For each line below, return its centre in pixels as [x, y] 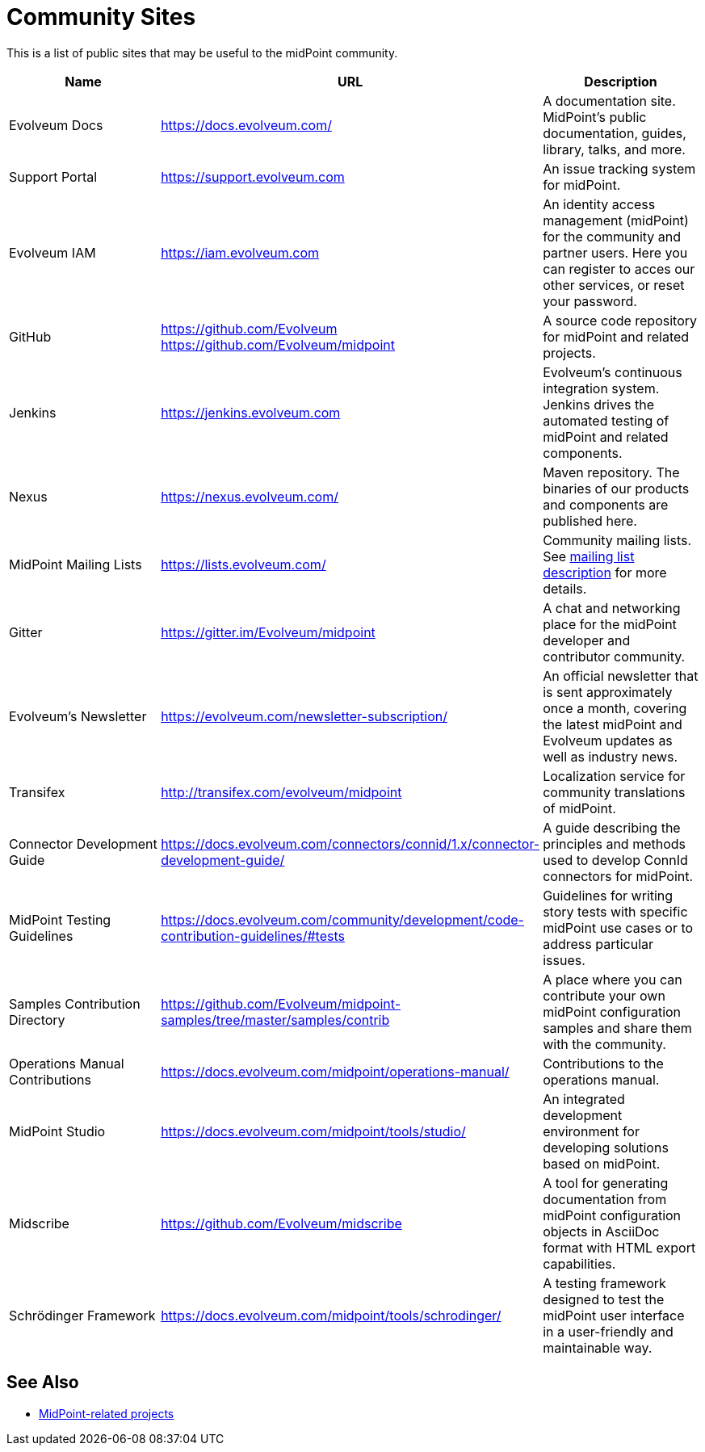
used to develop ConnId [615, 860]
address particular [598, 944]
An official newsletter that [621, 676]
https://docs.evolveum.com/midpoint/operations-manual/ [335, 1071]
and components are [606, 504]
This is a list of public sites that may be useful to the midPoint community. [202, 52]
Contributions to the [603, 1063]
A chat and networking [612, 608]
